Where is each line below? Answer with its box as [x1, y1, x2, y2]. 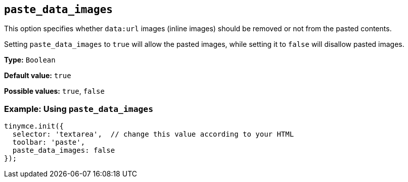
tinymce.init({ [4, 122, 64, 131]
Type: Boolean [4, 55, 56, 65]
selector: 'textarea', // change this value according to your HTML [12, 130, 294, 139]
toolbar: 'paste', [12, 138, 85, 147]
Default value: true [4, 71, 71, 80]
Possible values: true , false [4, 87, 105, 96]
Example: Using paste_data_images [4, 103, 154, 114]
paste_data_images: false [12, 146, 115, 155]
